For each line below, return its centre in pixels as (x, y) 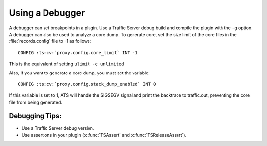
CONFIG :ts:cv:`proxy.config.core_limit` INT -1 (78, 53)
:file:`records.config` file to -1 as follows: (50, 41)
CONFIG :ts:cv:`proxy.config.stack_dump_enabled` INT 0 (87, 84)
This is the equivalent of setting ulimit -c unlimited (67, 64)
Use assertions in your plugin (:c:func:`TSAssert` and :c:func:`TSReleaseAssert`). (104, 135)
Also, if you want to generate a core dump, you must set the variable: (80, 73)
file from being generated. (36, 102)
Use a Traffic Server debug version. (58, 128)
